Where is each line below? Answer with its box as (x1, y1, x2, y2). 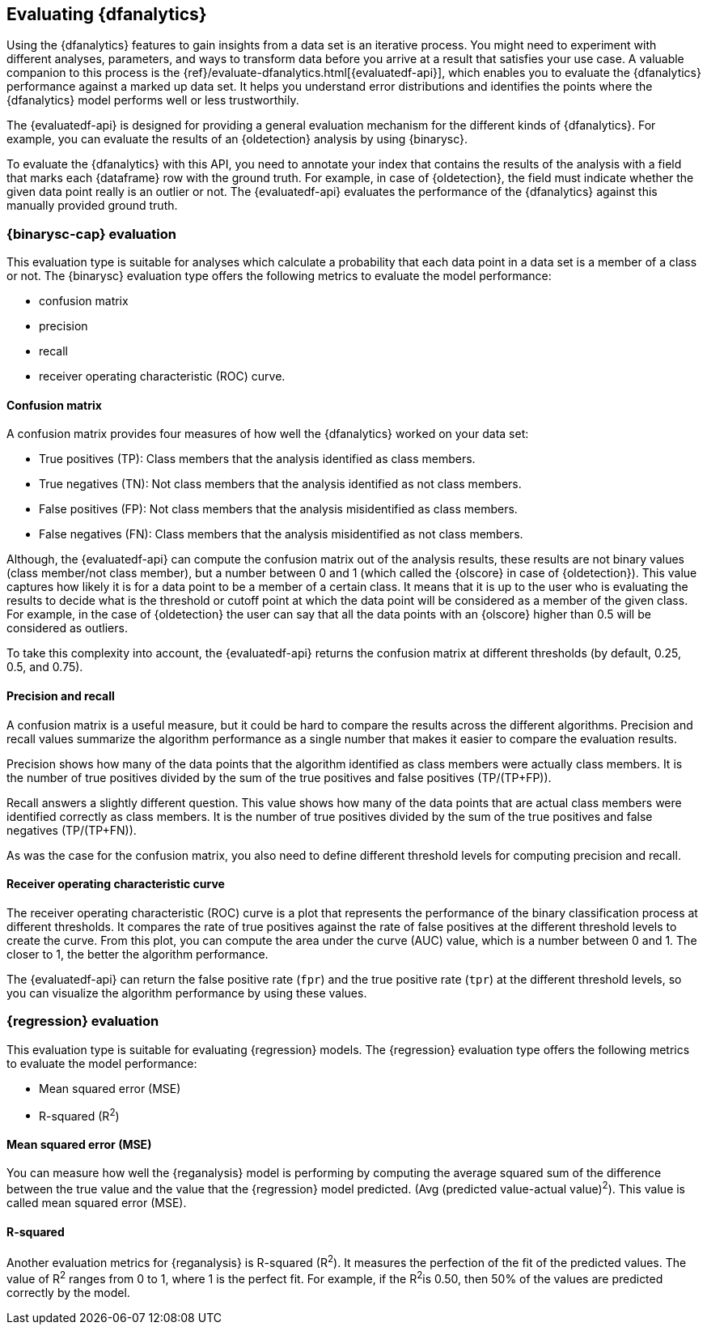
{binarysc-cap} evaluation (6, 225, 176, 242)
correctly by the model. (6, 1285, 130, 1299)
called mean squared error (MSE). (6, 1196, 187, 1210)
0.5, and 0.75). (6, 660, 83, 674)
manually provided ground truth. (6, 198, 178, 213)
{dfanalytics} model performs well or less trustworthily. (6, 93, 299, 108)
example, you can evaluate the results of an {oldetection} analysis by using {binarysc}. (6, 132, 468, 147)
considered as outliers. (6, 621, 128, 636)
